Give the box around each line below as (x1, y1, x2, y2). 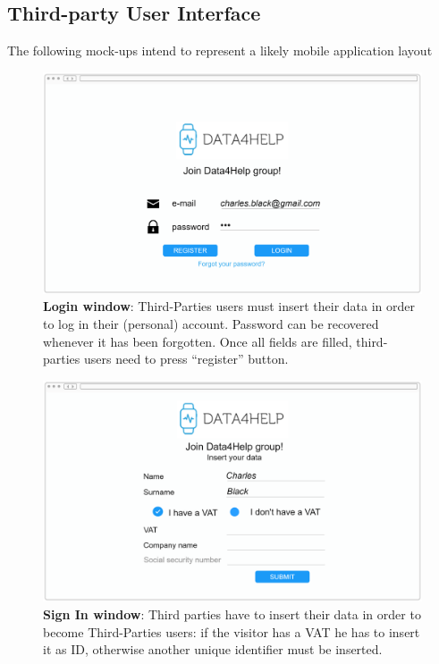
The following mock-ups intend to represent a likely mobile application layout (7, 41, 433, 60)
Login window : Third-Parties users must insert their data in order (43, 297, 415, 315)
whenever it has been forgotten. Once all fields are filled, (43, 332, 352, 350)
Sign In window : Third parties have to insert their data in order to (43, 604, 421, 623)
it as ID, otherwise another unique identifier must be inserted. (43, 640, 383, 659)
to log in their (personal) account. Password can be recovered (43, 315, 379, 332)
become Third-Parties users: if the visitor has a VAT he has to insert (43, 622, 420, 641)
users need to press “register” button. (84, 349, 289, 368)
